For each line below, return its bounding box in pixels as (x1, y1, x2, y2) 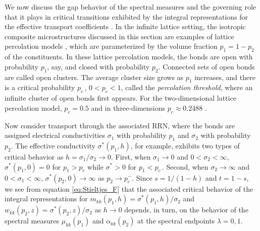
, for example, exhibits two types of (130, 140, 240, 150)
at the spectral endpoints (137, 215, 215, 226)
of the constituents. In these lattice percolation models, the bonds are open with (5, 51, 253, 62)
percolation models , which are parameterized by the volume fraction (5, 41, 218, 51)
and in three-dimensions (91, 102, 166, 113)
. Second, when (162, 161, 209, 172)
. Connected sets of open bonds (158, 61, 255, 71)
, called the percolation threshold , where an (121, 82, 253, 93)
